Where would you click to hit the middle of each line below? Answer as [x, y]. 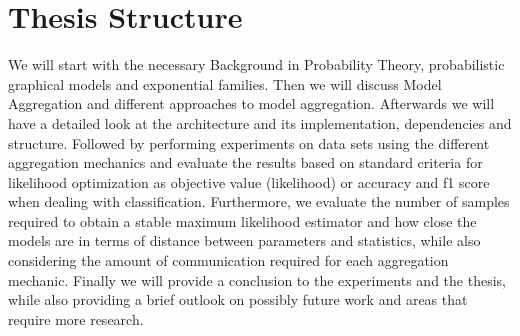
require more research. [76, 318]
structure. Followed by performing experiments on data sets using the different [249, 142]
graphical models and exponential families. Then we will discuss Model [225, 83]
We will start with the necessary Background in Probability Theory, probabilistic [256, 64]
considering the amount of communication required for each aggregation [228, 260]
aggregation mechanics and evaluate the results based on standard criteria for [245, 162]
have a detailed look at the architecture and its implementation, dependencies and [260, 122]
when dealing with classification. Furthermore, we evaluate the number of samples [259, 201]
